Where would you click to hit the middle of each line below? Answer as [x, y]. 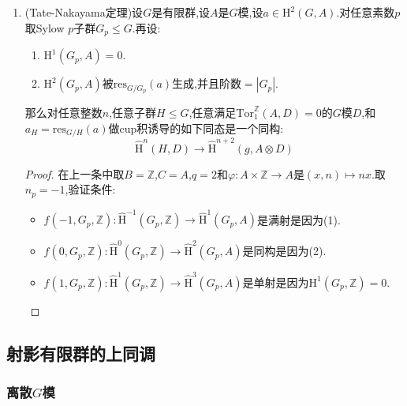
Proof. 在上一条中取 [75, 173]
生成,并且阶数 [207, 83]
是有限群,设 [181, 12]
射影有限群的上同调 [81, 353]
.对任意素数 [366, 12]
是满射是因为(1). [299, 219]
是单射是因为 [276, 282]
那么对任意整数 [63, 112]
